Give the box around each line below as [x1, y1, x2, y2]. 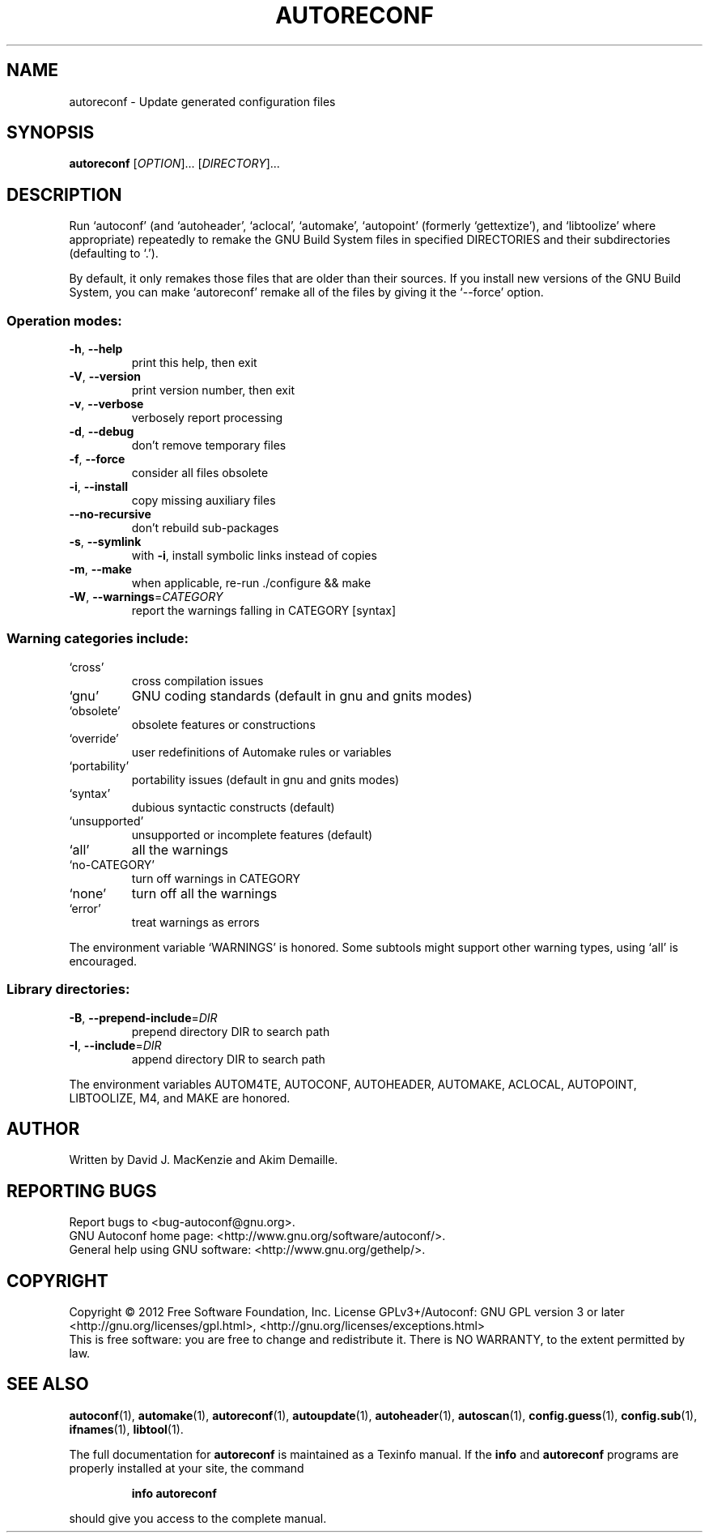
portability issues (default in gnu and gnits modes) [131, 772, 400, 787]
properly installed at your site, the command [69, 1460, 304, 1475]
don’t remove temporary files [131, 438, 287, 453]
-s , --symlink [69, 535, 142, 549]
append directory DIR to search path [131, 1051, 325, 1066]
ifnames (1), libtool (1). [69, 1422, 184, 1436]
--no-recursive [69, 507, 151, 522]
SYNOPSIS [6, 122, 95, 143]
